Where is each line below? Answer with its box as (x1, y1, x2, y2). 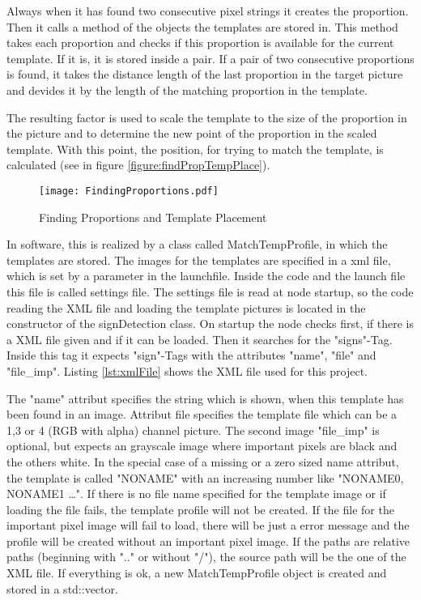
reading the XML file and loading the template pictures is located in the (6, 299, 366, 316)
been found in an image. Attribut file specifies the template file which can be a (6, 406, 398, 423)
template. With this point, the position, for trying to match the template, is (6, 140, 384, 157)
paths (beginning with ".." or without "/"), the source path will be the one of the (6, 548, 406, 565)
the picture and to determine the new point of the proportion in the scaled (6, 125, 377, 142)
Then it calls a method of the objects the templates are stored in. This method (6, 18, 398, 35)
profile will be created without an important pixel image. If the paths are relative (6, 532, 410, 549)
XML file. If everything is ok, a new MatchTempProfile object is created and (6, 564, 387, 581)
